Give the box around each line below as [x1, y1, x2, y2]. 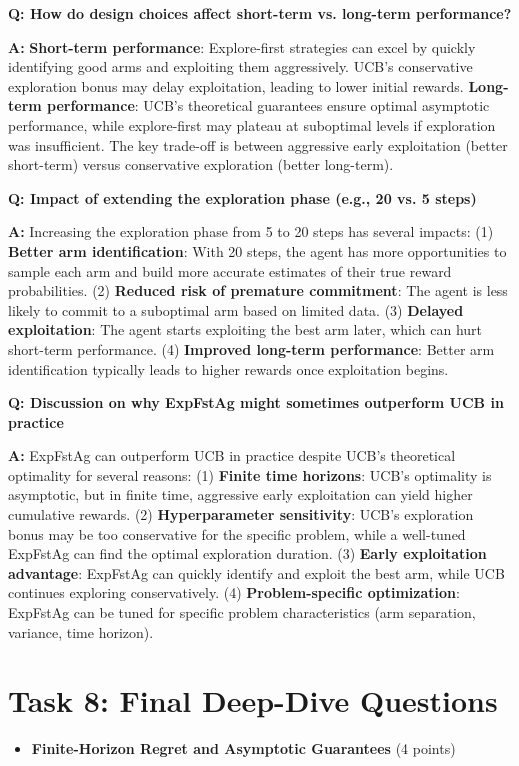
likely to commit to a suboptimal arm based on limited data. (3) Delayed [8, 299, 464, 320]
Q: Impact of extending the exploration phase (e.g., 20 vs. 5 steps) [8, 187, 477, 208]
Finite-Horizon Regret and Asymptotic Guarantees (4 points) [31, 738, 456, 759]
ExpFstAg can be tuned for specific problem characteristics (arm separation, [8, 602, 476, 623]
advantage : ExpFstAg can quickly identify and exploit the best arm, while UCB [8, 562, 505, 583]
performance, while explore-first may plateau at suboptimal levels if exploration [8, 114, 496, 135]
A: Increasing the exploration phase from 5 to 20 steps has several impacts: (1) [8, 221, 494, 242]
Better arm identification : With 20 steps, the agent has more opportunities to [8, 240, 507, 261]
